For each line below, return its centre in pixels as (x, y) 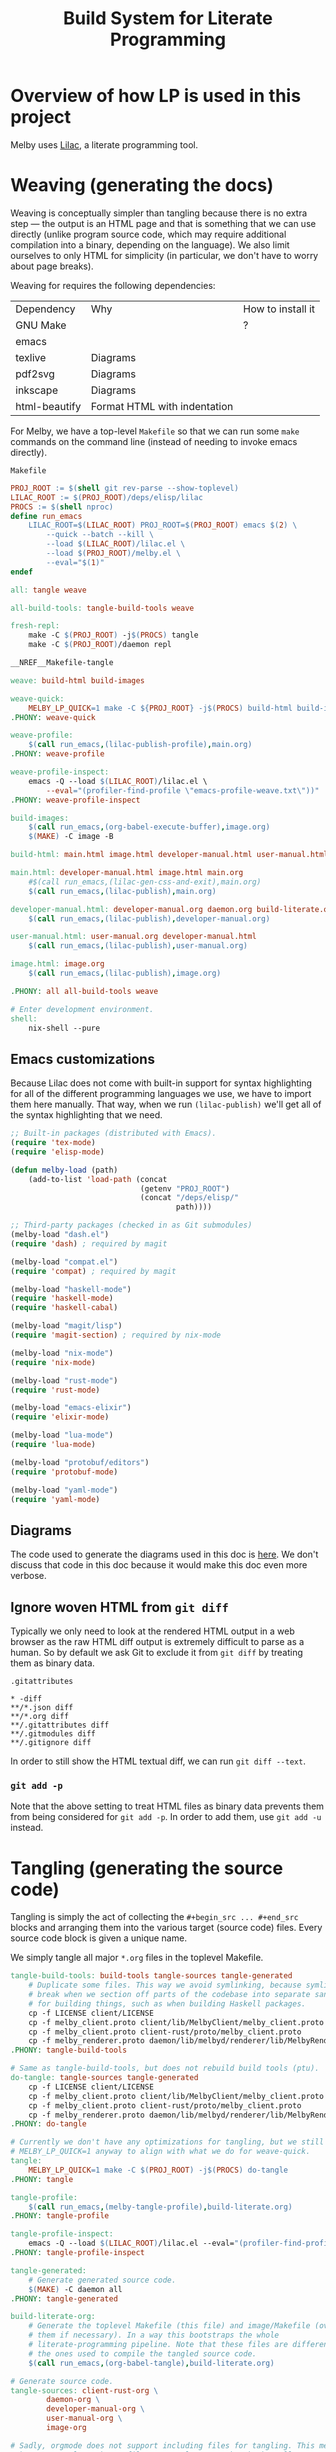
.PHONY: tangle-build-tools (69, 2050)
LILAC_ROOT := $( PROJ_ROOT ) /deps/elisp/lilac (106, 497)
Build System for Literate (168, 18)
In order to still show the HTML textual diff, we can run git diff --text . (158, 1761)
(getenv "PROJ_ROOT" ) (184, 1188)
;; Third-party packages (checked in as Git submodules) (131, 1225)
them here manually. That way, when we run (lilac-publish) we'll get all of (166, 1104)
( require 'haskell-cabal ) (64, 1308)
